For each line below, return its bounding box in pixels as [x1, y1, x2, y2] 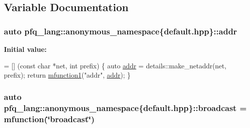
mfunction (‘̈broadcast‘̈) [4, 112, 95, 125]
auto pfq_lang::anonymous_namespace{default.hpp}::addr [4, 25, 237, 37]
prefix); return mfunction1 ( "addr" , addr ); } [4, 70, 131, 80]
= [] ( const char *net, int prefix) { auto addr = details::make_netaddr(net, [4, 60, 227, 70]
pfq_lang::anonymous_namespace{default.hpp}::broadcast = [4, 101, 247, 113]
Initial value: [4, 44, 47, 54]
